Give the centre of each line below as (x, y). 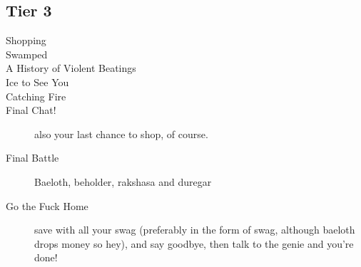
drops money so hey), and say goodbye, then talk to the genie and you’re (194, 243)
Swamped (27, 54)
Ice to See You (37, 82)
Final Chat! (31, 110)
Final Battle (32, 158)
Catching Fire (36, 96)
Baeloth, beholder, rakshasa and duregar (123, 181)
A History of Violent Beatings (71, 68)
